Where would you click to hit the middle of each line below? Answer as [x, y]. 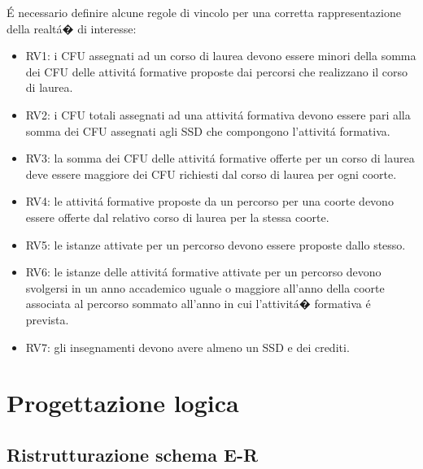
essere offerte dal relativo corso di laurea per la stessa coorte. [177, 217]
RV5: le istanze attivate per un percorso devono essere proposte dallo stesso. [216, 244]
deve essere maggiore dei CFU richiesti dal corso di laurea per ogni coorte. [211, 174]
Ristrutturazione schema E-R [133, 454]
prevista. [47, 319]
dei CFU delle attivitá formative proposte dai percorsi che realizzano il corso [217, 71]
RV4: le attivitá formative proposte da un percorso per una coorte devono [209, 201]
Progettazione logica [123, 403]
